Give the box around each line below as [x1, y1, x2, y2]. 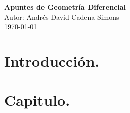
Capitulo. [4, 90, 70, 110]
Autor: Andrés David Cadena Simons [4, 11, 119, 22]
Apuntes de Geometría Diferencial [4, 2, 126, 12]
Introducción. [4, 50, 100, 71]
